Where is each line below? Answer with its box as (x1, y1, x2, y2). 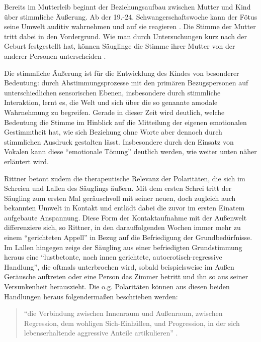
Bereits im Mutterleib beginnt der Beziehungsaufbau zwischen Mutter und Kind (4, 2, 251, 12)
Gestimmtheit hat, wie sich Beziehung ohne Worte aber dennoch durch (4, 127, 222, 137)
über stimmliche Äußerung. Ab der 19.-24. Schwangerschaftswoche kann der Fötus (4, 11, 257, 22)
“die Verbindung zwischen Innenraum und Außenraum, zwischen (24, 308, 223, 318)
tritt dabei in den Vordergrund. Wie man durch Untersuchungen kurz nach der (4, 31, 247, 41)
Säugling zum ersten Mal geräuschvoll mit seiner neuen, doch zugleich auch (4, 192, 236, 203)
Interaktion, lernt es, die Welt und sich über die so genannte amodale (4, 97, 218, 107)
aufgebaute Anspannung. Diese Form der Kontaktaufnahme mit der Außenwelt (4, 212, 247, 222)
